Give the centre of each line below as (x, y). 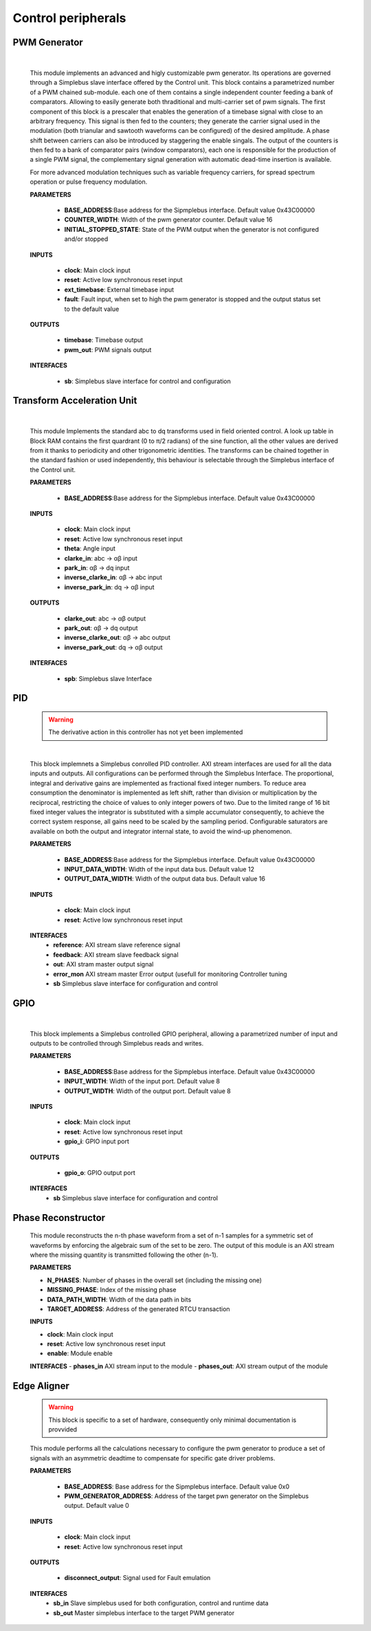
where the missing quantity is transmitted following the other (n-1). (124, 1255)
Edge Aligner (41, 1386)
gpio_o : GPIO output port (100, 1172)
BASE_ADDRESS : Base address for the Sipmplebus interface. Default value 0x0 (177, 1487)
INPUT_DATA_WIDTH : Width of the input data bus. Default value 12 (159, 869)
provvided (63, 1429)
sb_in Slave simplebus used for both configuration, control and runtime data (161, 1603)
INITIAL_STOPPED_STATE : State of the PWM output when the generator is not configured (192, 229)
